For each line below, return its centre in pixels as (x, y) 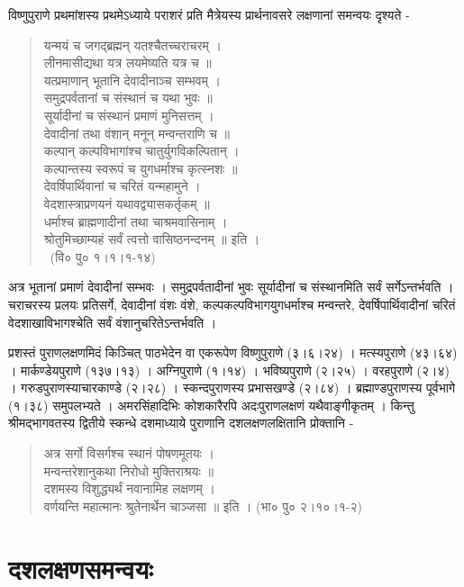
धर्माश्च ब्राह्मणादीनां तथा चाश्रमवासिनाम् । (136, 221)
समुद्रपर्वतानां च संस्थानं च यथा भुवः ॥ (128, 98)
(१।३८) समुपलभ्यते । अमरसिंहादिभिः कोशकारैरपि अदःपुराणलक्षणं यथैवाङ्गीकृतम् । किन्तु (211, 405)
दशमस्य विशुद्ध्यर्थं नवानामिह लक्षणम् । (129, 488)
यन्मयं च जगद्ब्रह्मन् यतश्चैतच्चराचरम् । (132, 45)
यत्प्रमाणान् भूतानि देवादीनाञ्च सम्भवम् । (132, 80)
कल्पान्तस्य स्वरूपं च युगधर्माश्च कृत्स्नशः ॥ (141, 168)
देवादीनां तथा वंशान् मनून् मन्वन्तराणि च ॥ (137, 133)
